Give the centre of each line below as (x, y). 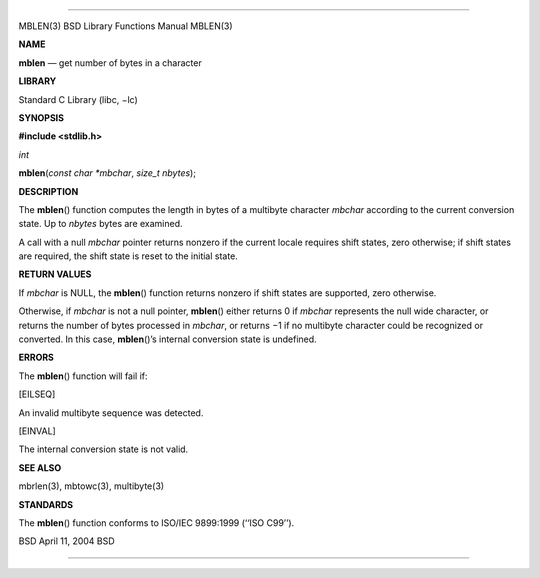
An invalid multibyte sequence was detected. (111, 412)
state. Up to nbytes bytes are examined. (101, 224)
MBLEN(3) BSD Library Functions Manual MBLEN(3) (126, 26)
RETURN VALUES (55, 274)
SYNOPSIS (41, 117)
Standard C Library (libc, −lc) (78, 99)
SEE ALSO (40, 467)
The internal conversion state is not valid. (103, 449)
